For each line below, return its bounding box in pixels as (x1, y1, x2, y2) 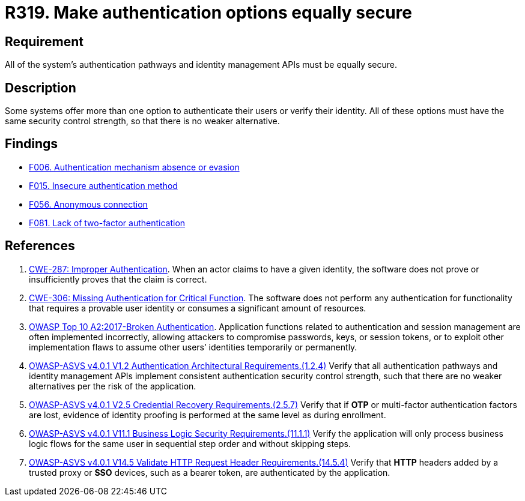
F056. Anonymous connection (29, 199, 148, 209)
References (5, 238, 75, 254)
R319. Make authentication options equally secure (5, 2, 412, 23)
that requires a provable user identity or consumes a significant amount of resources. (29, 302, 366, 313)
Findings (5, 136, 58, 152)
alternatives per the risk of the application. (29, 380, 196, 391)
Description (5, 80, 76, 95)
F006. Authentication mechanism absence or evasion (29, 161, 240, 172)
